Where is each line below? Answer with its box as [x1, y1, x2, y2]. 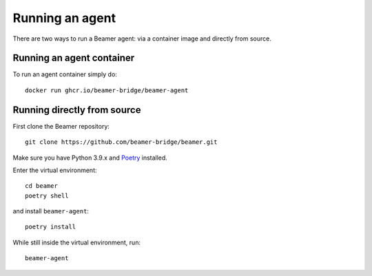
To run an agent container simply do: [12, 70, 117, 78]
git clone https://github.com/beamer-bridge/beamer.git [25, 138, 218, 146]
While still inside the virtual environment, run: [12, 238, 141, 246]
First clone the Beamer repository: [12, 122, 110, 130]
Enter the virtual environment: [12, 166, 97, 174]
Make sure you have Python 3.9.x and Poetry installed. [12, 153, 168, 162]
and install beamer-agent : [12, 207, 90, 215]
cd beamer [25, 182, 58, 190]
